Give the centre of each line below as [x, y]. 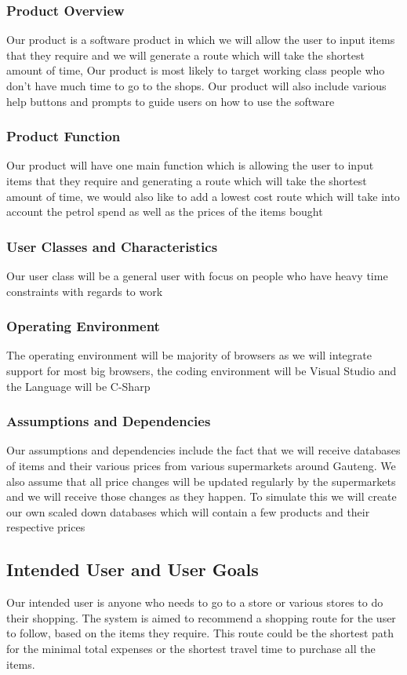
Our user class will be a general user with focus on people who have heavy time [197, 275]
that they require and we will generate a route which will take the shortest [185, 55]
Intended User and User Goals [133, 569]
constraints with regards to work [85, 291]
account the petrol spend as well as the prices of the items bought [165, 212]
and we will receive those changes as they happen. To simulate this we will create [202, 496]
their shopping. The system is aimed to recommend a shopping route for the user [201, 617]
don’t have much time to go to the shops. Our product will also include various [196, 86]
